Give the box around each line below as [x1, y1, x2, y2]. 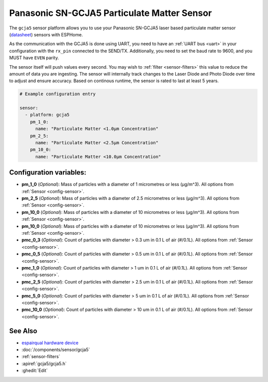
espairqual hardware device [21, 340, 79, 346]
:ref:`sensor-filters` [21, 354, 61, 360]
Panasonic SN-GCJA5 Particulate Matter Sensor [9, 7, 212, 18]
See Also [9, 326, 37, 335]
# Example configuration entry [19, 91, 96, 97]
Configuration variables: [9, 168, 87, 177]
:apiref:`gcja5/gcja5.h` [21, 361, 67, 367]
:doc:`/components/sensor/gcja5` [21, 347, 90, 353]
